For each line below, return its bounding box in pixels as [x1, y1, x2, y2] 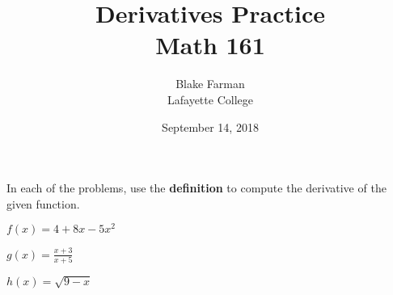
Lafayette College [167, 91, 253, 107]
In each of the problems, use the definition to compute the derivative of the [6, 179, 387, 196]
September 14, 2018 [162, 118, 259, 135]
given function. [6, 195, 80, 212]
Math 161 [155, 28, 265, 61]
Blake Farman [175, 75, 245, 92]
